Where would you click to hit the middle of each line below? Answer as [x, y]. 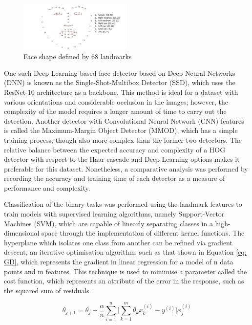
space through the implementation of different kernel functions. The [143, 233]
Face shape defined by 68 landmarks [78, 56]
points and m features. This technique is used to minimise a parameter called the [126, 271]
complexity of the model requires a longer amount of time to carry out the [115, 111]
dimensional [22, 233]
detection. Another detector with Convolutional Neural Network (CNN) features [124, 120]
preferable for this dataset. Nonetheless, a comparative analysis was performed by [126, 168]
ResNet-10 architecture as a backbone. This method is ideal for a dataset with [121, 92]
